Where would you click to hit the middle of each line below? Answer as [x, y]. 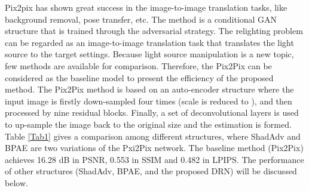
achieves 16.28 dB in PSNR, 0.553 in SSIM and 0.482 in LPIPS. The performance [154, 159]
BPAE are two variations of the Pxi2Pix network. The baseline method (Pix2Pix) [154, 148]
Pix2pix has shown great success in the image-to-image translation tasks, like [146, 7]
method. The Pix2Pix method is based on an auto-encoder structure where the [149, 89]
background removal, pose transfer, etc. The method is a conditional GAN [141, 19]
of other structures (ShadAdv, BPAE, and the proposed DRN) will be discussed [151, 171]
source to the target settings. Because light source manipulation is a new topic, [149, 54]
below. [16, 182]
